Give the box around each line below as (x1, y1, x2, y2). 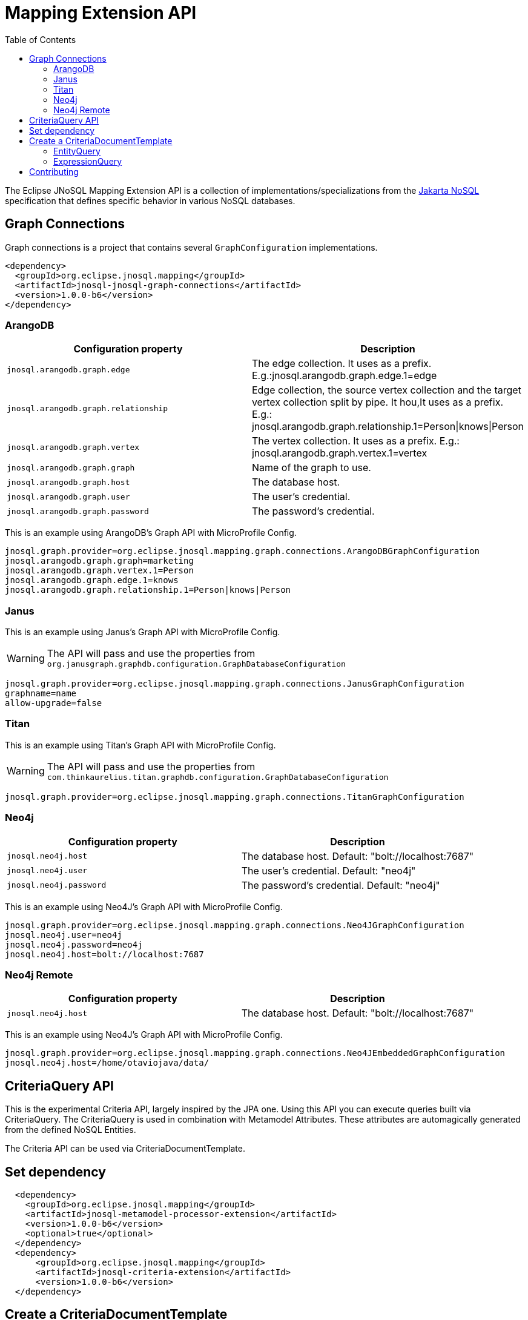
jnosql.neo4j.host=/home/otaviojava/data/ (5, 1058, 210, 1068)
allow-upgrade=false (5, 698, 102, 708)
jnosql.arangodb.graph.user (7, 492, 130, 501)
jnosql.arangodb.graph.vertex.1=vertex (251, 447, 427, 460)
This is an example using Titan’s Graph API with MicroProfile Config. (5, 739, 276, 750)
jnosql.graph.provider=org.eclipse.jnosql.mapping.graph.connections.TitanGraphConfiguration (5, 791, 464, 802)
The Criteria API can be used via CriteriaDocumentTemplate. (5, 1143, 245, 1154)
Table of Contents (5, 34, 76, 45)
